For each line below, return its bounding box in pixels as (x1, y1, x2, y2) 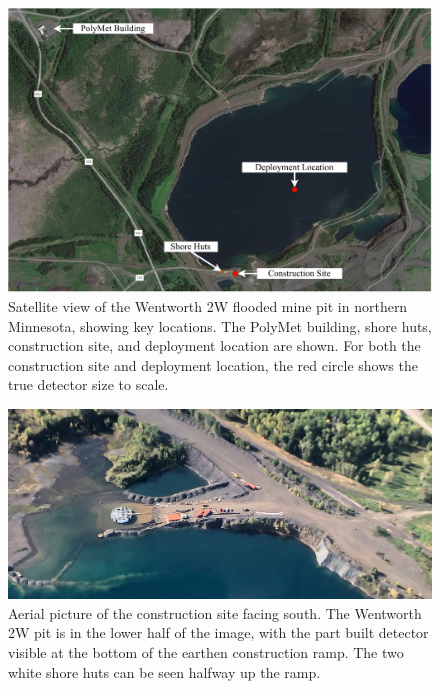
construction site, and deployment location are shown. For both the (8, 335, 421, 356)
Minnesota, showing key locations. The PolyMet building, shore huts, (8, 315, 432, 336)
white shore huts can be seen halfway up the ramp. (8, 661, 321, 682)
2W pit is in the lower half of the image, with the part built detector (8, 622, 429, 643)
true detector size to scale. (8, 374, 169, 395)
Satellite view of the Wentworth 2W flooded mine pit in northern (8, 296, 408, 317)
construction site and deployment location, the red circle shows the (8, 354, 418, 375)
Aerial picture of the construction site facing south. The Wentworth (8, 602, 422, 623)
